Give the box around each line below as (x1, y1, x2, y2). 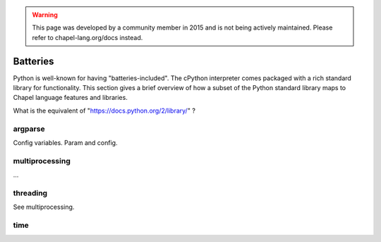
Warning (32, 11, 58, 19)
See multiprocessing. (13, 203, 75, 211)
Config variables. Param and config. (13, 139, 118, 147)
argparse (13, 124, 45, 134)
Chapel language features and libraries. (13, 94, 128, 102)
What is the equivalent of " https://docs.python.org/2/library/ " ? (13, 106, 195, 115)
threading (13, 188, 48, 198)
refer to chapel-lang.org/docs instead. (32, 33, 143, 42)
